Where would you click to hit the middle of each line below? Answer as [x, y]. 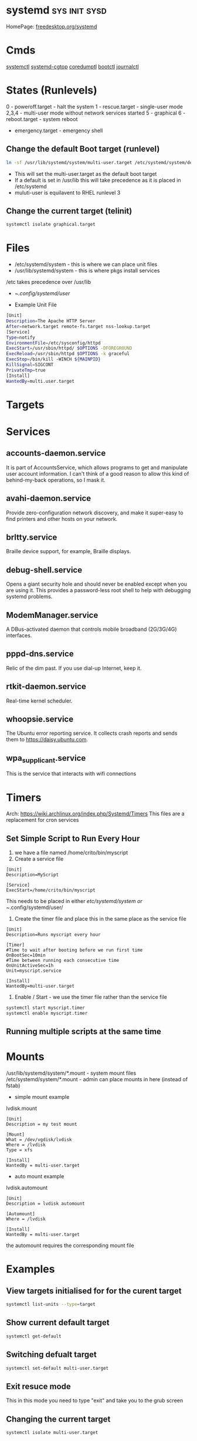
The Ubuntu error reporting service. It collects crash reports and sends [92, 733]
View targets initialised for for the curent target [94, 1291]
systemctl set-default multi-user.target [57, 1368]
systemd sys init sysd [56, 10]
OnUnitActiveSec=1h [30, 966]
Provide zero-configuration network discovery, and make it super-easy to [95, 513]
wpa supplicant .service [46, 759]
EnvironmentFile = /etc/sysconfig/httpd [53, 343]
